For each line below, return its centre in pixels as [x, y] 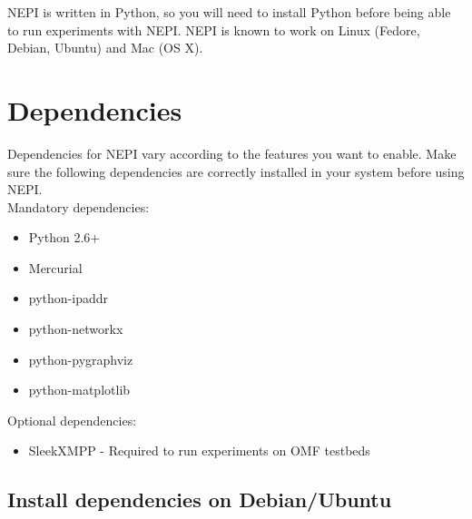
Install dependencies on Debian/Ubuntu [200, 499]
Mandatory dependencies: [79, 206]
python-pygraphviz [81, 359]
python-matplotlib [79, 390]
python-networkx [76, 329]
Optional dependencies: [72, 420]
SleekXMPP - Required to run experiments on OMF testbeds [199, 450]
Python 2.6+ [64, 237]
